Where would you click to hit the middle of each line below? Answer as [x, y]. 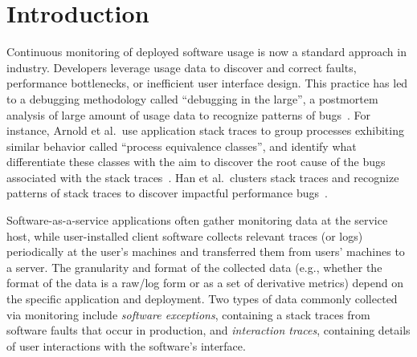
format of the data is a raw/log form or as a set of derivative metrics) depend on [205, 283]
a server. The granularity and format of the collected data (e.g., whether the [194, 267]
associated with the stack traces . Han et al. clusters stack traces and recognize [203, 177]
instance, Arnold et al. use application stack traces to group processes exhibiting [205, 130]
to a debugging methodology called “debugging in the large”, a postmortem [192, 98]
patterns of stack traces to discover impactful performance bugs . [167, 193]
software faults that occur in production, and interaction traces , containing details [208, 330]
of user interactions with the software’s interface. [126, 345]
